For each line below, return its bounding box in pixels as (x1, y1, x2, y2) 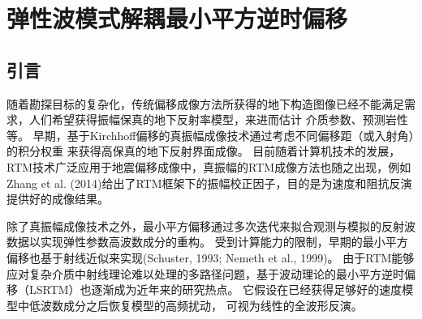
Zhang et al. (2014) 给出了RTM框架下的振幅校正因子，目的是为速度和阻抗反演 (6, 174, 412, 191)
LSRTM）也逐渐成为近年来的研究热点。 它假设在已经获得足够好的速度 (28, 281, 403, 298)
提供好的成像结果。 (6, 190, 109, 207)
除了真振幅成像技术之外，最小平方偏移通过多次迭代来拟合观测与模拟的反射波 (6, 217, 416, 234)
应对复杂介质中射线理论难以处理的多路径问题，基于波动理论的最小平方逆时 (6, 265, 404, 282)
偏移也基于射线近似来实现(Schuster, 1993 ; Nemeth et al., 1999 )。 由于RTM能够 (6, 249, 415, 266)
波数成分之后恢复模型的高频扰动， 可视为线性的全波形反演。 (40, 296, 363, 313)
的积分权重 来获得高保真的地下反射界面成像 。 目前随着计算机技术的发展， (6, 142, 401, 159)
